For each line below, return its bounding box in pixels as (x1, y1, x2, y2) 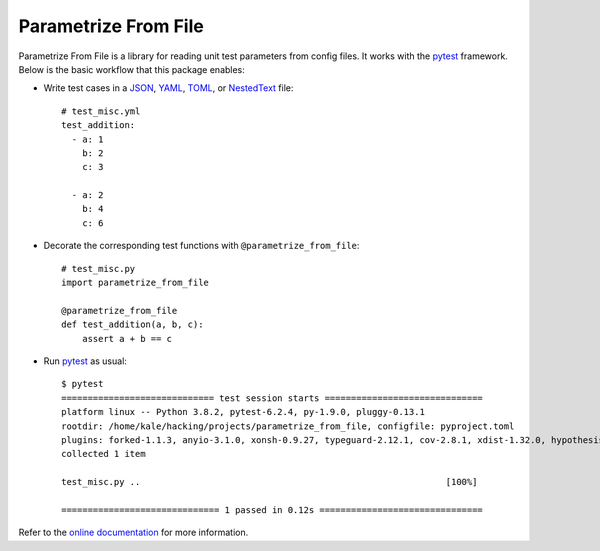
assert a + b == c (81, 333, 173, 344)
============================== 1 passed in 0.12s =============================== (61, 504, 484, 515)
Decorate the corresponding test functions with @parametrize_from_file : (43, 240, 360, 252)
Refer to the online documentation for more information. (18, 526, 249, 539)
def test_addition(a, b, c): (61, 319, 204, 330)
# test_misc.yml (61, 105, 141, 117)
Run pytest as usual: (43, 355, 127, 367)
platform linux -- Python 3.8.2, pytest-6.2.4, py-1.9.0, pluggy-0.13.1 (61, 406, 425, 418)
